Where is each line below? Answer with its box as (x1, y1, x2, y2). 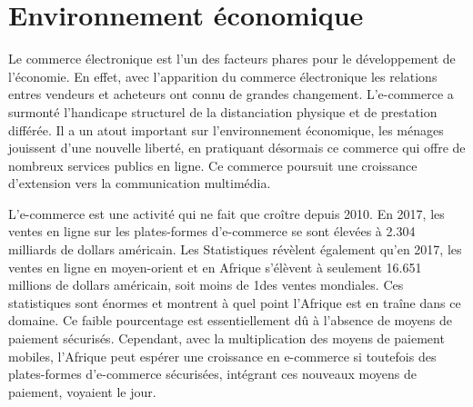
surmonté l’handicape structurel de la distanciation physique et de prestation (8, 102, 438, 121)
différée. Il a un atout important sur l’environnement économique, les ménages (8, 120, 444, 139)
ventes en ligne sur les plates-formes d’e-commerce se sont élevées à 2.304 (8, 222, 416, 241)
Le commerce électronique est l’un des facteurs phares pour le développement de (8, 49, 456, 68)
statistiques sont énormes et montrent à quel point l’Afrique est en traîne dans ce (8, 293, 461, 312)
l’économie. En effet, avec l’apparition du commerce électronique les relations (8, 66, 438, 85)
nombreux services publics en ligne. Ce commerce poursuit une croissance (8, 155, 418, 174)
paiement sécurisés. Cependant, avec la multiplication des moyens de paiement (8, 329, 445, 348)
